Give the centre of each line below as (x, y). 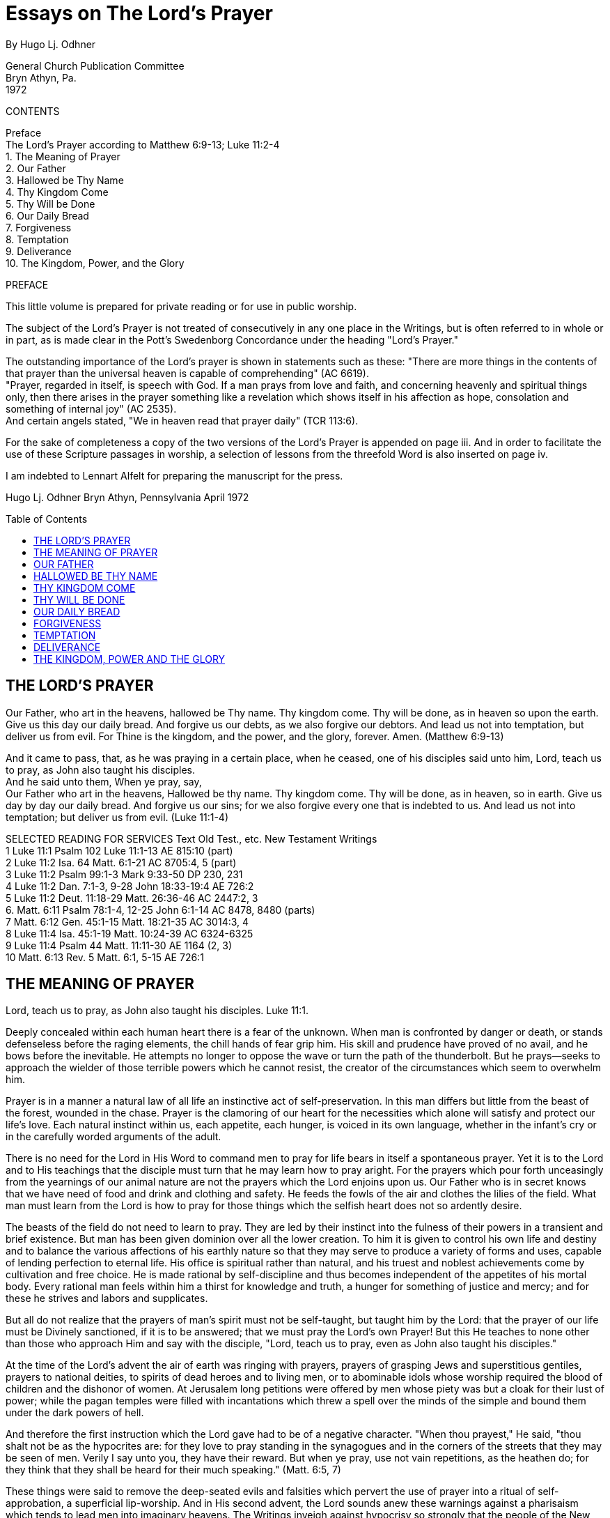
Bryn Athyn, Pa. (41, 77)
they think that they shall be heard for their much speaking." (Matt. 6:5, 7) (173, 1470)
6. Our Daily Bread (47, 215)
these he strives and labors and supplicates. (107, 1298)
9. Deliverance (39, 251)
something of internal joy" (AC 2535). (91, 408)
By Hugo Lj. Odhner (51, 44)
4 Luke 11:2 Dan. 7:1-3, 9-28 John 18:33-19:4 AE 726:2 (130, 886)
